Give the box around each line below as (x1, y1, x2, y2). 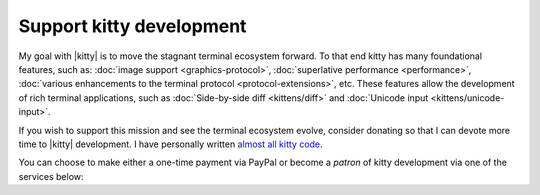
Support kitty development (18, 15, 247, 37)
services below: (18, 170, 84, 182)
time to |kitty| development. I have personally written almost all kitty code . (18, 138, 324, 150)
